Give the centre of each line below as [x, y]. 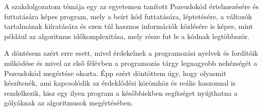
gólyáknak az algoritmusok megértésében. [69, 103]
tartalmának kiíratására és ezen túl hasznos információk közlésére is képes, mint [129, 26]
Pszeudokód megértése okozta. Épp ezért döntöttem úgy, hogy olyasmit [115, 73]
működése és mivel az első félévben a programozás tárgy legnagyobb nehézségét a [131, 63]
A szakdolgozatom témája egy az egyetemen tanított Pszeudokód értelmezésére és [131, 6]
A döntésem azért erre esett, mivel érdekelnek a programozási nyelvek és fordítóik [131, 53]
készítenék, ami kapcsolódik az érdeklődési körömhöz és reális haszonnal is [120, 83]
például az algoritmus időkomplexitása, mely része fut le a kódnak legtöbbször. [127, 36]
